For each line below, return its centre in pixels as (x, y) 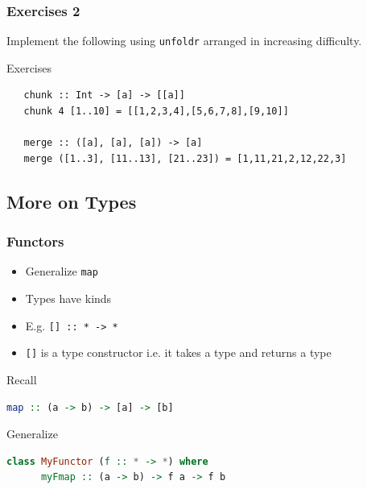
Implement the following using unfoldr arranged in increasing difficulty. (184, 41)
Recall (22, 379)
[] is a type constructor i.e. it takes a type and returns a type (178, 352)
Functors (35, 241)
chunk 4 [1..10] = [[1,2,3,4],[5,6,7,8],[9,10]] (156, 112)
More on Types (72, 201)
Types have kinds (68, 298)
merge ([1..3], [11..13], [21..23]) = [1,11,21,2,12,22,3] (185, 158)
